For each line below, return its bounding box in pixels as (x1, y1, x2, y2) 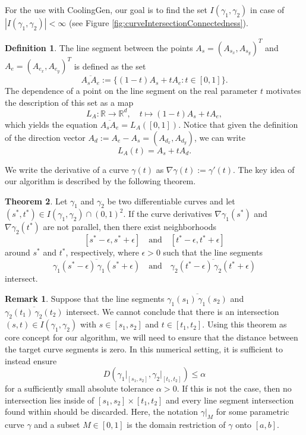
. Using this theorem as (202, 318, 287, 330)
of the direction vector (5, 131, 86, 143)
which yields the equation (5, 118, 98, 130)
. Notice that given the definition (178, 118, 298, 130)
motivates (266, 84, 301, 97)
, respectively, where (65, 246, 139, 259)
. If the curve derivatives (123, 207, 212, 220)
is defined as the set (74, 59, 146, 71)
